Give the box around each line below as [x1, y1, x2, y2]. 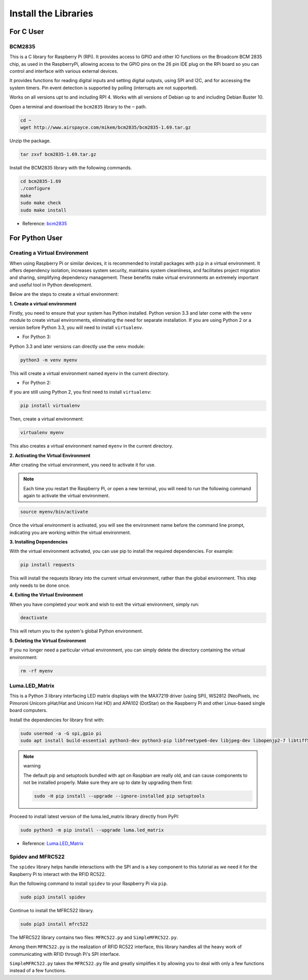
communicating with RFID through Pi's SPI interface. [9, 951, 120, 957]
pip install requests [20, 562, 75, 568]
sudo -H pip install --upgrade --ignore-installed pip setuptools [34, 793, 205, 799]
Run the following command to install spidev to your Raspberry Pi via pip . [9, 880, 168, 887]
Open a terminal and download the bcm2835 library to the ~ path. [9, 103, 147, 110]
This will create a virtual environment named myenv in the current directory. [9, 370, 169, 376]
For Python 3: [22, 334, 51, 340]
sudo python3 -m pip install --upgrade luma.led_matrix [20, 827, 164, 833]
